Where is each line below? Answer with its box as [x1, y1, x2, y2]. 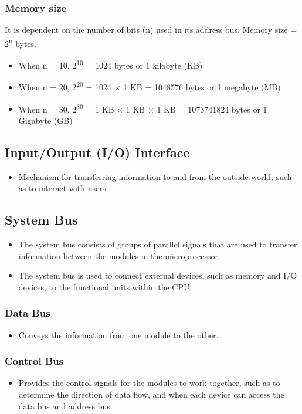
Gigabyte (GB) [18, 114, 73, 126]
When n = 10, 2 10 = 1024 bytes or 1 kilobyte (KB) [18, 57, 203, 71]
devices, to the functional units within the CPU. [18, 280, 192, 293]
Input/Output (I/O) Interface [5, 142, 190, 161]
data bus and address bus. [18, 399, 113, 412]
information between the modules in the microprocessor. [18, 249, 220, 262]
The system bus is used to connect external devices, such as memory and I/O [18, 269, 297, 281]
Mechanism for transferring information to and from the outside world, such [18, 170, 292, 182]
